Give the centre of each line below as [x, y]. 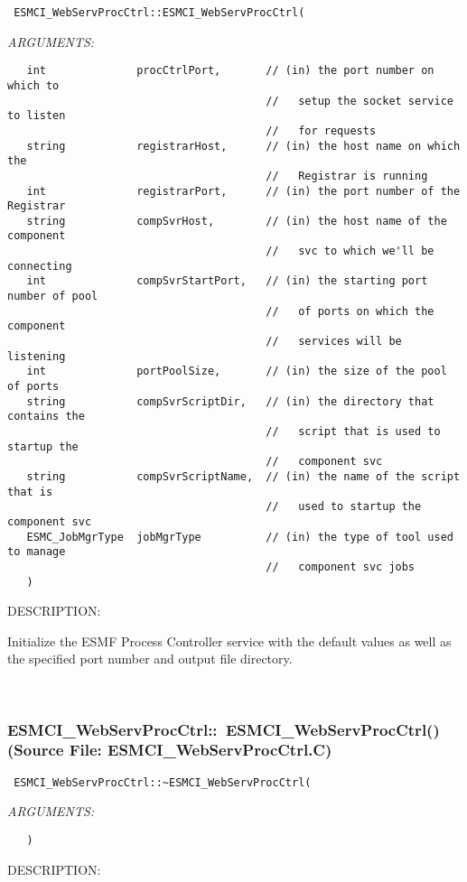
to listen [37, 116]
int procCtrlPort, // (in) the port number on [230, 71]
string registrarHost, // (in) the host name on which [243, 146]
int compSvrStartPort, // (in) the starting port [227, 281]
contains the [46, 417]
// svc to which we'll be [350, 251]
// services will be [334, 342]
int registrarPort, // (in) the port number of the [243, 191]
